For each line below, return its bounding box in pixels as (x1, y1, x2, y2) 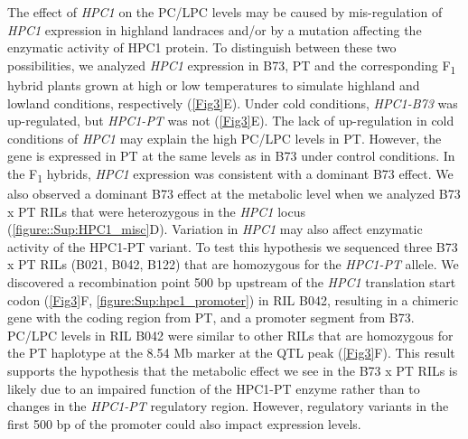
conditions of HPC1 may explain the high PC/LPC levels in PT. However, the (7, 128, 442, 147)
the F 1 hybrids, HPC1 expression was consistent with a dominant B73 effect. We (7, 163, 454, 185)
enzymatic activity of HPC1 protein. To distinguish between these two (7, 38, 397, 57)
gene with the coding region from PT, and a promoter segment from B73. (7, 308, 415, 327)
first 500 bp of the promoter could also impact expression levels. (7, 414, 361, 433)
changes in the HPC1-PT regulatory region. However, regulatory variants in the (7, 397, 449, 416)
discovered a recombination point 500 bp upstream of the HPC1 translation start (7, 272, 456, 291)
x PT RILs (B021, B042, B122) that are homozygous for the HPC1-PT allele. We (7, 255, 459, 274)
